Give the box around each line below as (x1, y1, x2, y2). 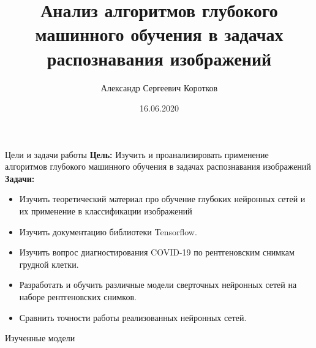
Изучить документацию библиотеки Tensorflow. (19, 225, 197, 238)
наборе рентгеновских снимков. (19, 290, 137, 303)
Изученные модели (5, 331, 75, 344)
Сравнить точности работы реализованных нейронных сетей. (19, 311, 247, 323)
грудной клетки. (19, 257, 79, 270)
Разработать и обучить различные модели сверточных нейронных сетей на (19, 278, 297, 291)
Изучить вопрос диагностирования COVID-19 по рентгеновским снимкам (19, 246, 295, 259)
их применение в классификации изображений (19, 205, 192, 217)
